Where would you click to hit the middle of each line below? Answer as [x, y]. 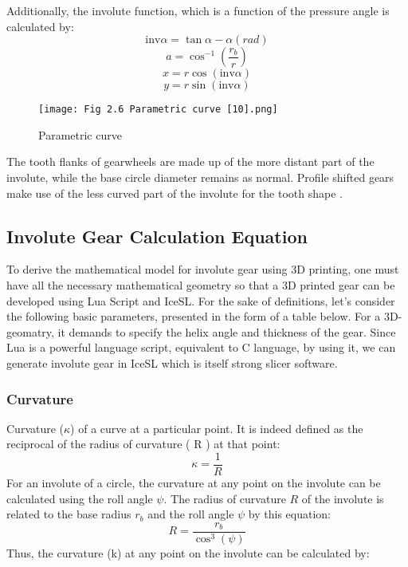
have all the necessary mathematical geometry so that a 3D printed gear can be [201, 285]
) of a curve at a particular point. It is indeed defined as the [217, 428]
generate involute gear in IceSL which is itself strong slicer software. [172, 362]
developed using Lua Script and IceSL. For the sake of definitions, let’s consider [201, 300]
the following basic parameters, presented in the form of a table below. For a [194, 316]
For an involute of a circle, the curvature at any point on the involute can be [194, 483]
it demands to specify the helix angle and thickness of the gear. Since [227, 331]
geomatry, [30, 331]
